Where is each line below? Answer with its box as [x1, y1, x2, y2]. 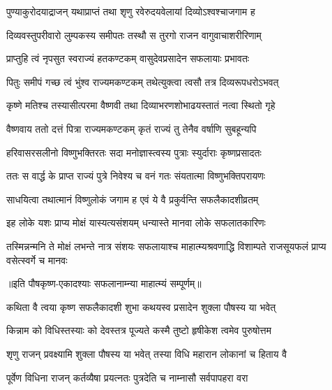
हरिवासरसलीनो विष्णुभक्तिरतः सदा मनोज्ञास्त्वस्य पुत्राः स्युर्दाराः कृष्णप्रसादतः [6, 145, 262, 159]
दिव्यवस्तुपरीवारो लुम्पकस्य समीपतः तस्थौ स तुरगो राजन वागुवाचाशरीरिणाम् [6, 27, 262, 42]
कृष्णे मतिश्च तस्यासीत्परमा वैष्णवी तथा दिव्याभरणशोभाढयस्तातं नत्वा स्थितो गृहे [6, 98, 276, 113]
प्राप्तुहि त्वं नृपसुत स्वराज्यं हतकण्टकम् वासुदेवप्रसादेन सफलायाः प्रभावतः [6, 51, 250, 66]
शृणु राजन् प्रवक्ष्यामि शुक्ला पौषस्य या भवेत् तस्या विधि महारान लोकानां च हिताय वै [6, 346, 287, 361]
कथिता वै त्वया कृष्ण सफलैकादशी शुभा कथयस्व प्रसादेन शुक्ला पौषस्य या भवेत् [6, 299, 276, 314]
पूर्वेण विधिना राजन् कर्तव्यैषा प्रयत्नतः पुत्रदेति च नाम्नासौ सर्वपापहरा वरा [6, 370, 248, 384]
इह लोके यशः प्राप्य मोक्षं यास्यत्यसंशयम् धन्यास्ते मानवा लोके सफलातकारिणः [6, 215, 266, 230]
